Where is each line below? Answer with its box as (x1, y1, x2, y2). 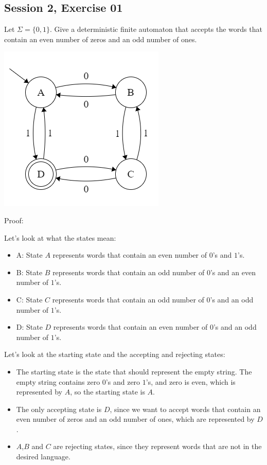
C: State (16, 294, 43, 305)
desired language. (16, 451, 70, 462)
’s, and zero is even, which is (146, 376, 236, 387)
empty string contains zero (16, 376, 100, 387)
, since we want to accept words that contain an (110, 403, 261, 414)
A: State (16, 249, 43, 260)
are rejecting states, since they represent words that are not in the (53, 441, 262, 452)
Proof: (4, 214, 24, 225)
